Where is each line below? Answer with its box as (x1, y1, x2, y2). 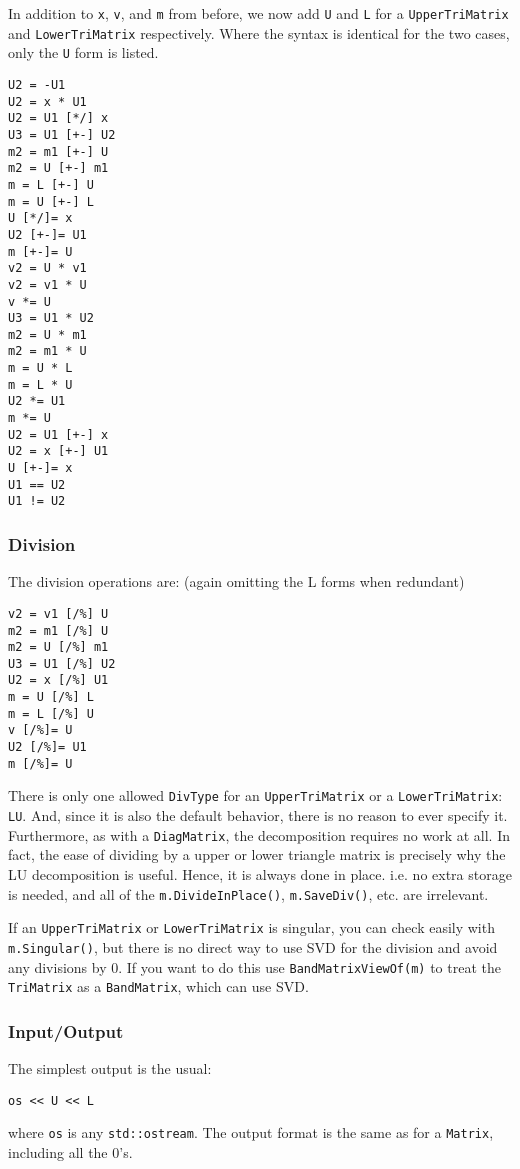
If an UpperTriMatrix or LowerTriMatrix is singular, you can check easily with (8, 917, 495, 938)
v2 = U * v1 (8, 261, 87, 276)
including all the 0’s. (8, 1141, 133, 1162)
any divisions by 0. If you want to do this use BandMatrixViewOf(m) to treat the (8, 956, 501, 977)
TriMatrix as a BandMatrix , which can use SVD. (8, 976, 309, 997)
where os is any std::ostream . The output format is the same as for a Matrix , (8, 1122, 494, 1143)
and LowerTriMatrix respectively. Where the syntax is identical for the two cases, (8, 22, 510, 43)
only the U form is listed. (8, 42, 159, 63)
